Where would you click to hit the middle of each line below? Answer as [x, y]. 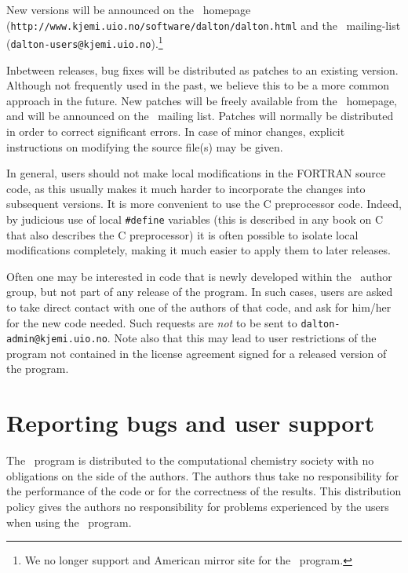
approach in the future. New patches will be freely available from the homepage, [202, 100]
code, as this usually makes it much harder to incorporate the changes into [186, 188]
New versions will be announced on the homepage [129, 9]
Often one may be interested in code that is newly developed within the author [199, 276]
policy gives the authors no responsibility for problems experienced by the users [198, 506]
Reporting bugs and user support [191, 423]
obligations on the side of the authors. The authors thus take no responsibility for [203, 475]
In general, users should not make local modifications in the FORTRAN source [196, 173]
